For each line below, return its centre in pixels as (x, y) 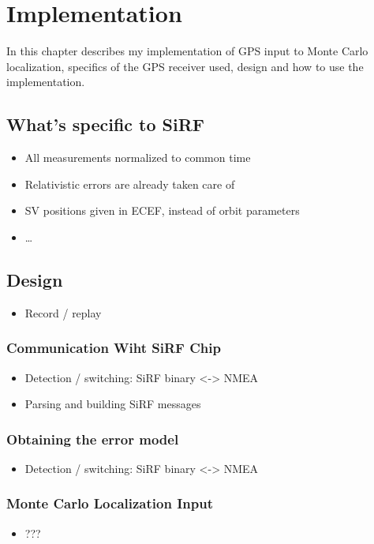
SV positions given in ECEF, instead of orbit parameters (162, 210)
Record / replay (63, 312)
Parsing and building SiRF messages (113, 404)
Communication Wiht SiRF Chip (114, 348)
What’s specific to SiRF (106, 124)
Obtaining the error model (93, 439)
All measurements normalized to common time (138, 158)
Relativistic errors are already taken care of (130, 184)
